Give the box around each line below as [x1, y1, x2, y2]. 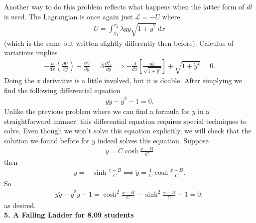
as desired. [4, 200, 36, 210]
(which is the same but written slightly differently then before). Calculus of [4, 37, 234, 48]
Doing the [4, 75, 34, 86]
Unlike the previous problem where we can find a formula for [4, 106, 190, 116]
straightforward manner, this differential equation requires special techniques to [4, 115, 247, 126]
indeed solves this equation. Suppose [97, 135, 209, 145]
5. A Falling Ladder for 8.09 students [4, 210, 134, 220]
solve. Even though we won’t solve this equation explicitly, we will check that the [4, 125, 252, 136]
